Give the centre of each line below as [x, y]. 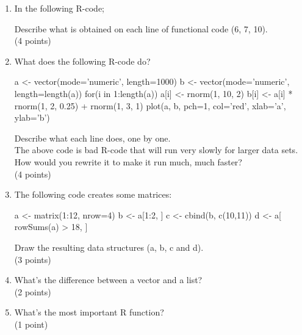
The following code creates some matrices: [93, 194]
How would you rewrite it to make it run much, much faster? [128, 161]
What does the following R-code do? [82, 61]
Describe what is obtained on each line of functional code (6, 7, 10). [141, 28]
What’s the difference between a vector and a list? [108, 280]
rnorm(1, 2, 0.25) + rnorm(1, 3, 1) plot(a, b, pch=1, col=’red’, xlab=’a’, [150, 105]
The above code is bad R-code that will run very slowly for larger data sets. [156, 150]
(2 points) [33, 291]
